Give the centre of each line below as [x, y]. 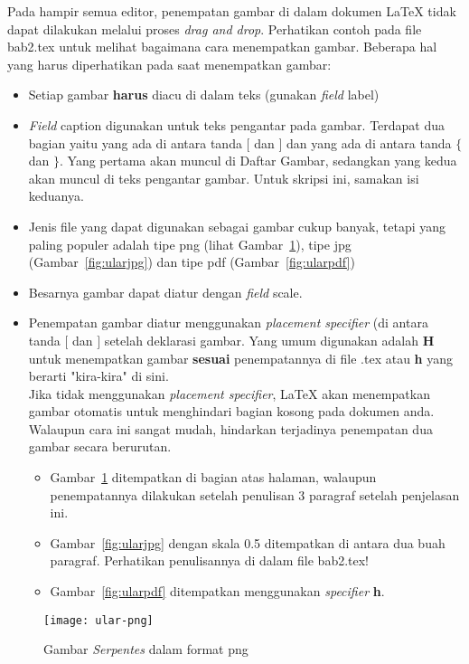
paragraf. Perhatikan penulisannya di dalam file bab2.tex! [210, 560]
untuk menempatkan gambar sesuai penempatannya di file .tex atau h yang [240, 358]
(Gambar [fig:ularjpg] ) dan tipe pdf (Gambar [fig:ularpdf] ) [192, 262]
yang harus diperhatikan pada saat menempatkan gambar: [169, 64]
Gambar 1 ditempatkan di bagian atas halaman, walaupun [213, 477]
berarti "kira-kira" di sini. [98, 376]
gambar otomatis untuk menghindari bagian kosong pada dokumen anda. [231, 411]
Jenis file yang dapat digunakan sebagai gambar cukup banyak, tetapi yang [237, 226]
